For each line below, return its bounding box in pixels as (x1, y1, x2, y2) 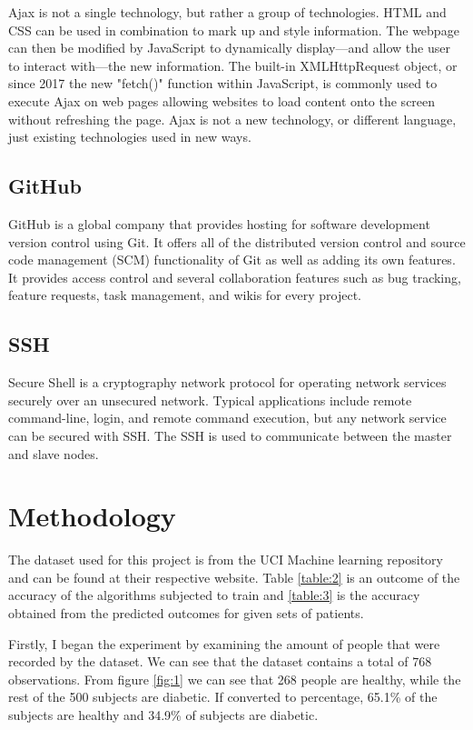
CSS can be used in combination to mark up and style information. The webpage (8, 20, 459, 39)
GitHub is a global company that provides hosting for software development (8, 214, 430, 233)
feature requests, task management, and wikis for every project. (8, 285, 361, 305)
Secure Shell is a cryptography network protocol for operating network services (8, 373, 447, 392)
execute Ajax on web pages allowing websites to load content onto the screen (8, 91, 436, 110)
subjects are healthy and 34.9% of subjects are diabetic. (8, 705, 319, 724)
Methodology (8, 497, 176, 535)
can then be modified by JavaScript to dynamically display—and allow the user (8, 38, 450, 57)
